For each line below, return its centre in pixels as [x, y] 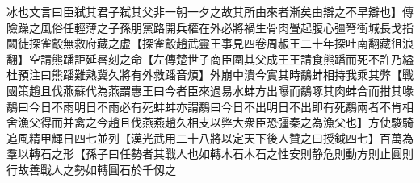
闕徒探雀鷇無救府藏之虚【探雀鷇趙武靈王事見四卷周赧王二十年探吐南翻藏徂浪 [210, 43]
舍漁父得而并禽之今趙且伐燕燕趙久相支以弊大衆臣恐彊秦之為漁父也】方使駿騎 [210, 122]
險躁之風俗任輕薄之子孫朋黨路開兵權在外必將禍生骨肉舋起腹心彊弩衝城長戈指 [210, 27]
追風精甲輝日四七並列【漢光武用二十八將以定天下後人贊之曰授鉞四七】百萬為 [210, 137]
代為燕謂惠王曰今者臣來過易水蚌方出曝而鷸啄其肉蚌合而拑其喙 [249, 90]
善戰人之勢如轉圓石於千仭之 [102, 169]
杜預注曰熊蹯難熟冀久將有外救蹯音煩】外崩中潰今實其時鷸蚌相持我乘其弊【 [204, 75]
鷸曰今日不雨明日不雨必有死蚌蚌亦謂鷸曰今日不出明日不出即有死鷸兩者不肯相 [210, 106]
